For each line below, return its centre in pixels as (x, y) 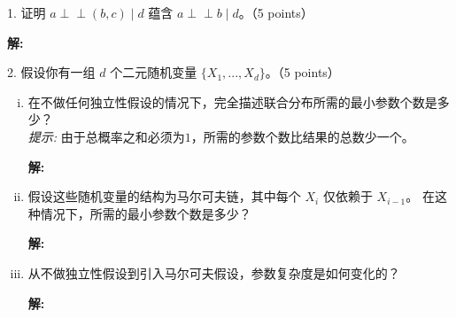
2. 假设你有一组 (51, 72)
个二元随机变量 (154, 72)
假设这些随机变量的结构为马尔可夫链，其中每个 (164, 196)
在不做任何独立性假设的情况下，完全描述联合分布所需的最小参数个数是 (232, 101)
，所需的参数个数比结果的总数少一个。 (302, 136)
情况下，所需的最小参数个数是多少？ (146, 213)
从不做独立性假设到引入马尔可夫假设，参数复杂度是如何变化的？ (214, 272)
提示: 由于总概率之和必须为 (106, 136)
